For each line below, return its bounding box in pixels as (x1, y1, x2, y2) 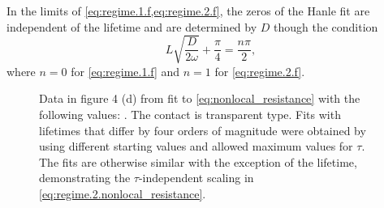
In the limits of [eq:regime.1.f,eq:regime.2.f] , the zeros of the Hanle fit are (6, 2, 370, 19)
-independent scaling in (138, 169, 254, 186)
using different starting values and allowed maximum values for (39, 138, 353, 155)
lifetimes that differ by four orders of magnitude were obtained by (39, 121, 366, 138)
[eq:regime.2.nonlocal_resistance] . (39, 185, 206, 202)
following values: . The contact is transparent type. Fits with (39, 105, 341, 122)
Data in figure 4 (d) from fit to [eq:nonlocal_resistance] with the (39, 90, 360, 107)
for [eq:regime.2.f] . (214, 62, 305, 79)
